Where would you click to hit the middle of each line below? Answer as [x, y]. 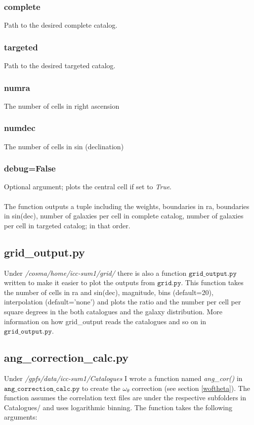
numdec [20, 128]
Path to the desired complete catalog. [61, 25]
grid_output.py [44, 252]
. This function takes [212, 282]
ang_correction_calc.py [66, 358]
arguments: [21, 417]
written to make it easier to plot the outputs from [80, 282]
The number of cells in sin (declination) [64, 146]
